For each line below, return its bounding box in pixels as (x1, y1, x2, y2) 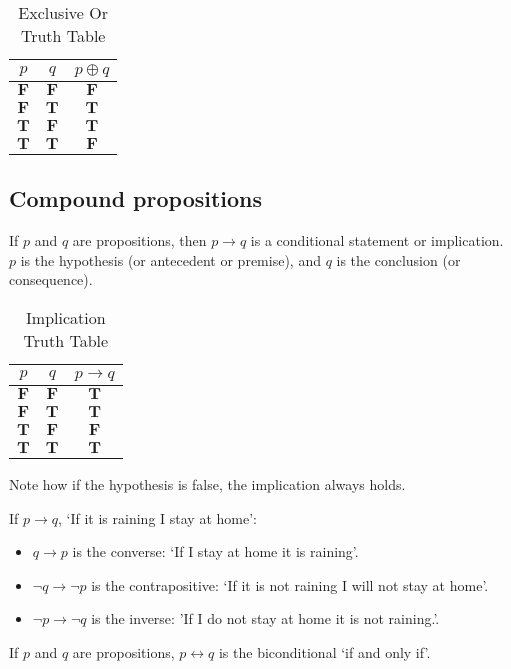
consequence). (9, 269, 93, 290)
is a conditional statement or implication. (250, 230, 504, 251)
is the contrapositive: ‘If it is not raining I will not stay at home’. (91, 574, 489, 595)
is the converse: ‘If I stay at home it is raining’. (72, 541, 359, 562)
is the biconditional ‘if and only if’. (218, 641, 431, 662)
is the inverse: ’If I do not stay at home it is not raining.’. (91, 608, 440, 629)
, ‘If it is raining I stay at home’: (58, 507, 257, 528)
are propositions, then (72, 230, 207, 251)
